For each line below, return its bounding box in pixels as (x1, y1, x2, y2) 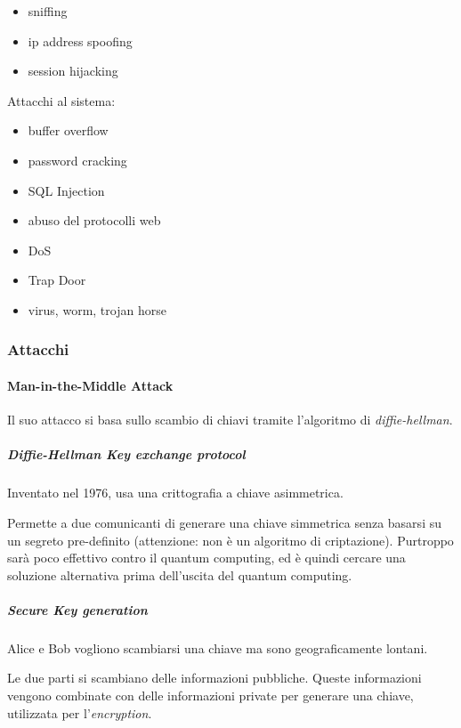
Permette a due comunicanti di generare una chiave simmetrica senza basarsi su (7, 513, 441, 531)
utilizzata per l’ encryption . (7, 703, 152, 722)
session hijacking (28, 61, 118, 80)
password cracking (28, 150, 127, 169)
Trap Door (28, 271, 86, 289)
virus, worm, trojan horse (28, 300, 166, 319)
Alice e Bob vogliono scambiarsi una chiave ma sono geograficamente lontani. (7, 638, 428, 657)
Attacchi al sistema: (7, 91, 116, 109)
